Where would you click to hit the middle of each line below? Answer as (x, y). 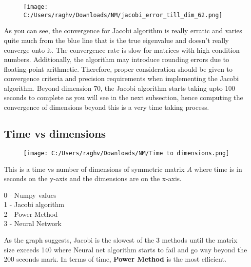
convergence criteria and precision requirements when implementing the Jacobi (122, 78)
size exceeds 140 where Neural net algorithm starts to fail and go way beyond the (125, 249)
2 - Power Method (31, 214)
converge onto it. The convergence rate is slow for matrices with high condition (122, 50)
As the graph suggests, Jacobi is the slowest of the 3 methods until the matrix (121, 240)
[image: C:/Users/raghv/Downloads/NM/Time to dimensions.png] (126, 153)
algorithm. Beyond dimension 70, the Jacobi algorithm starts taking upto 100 (120, 88)
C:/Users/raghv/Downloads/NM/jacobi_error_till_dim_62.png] (123, 15)
